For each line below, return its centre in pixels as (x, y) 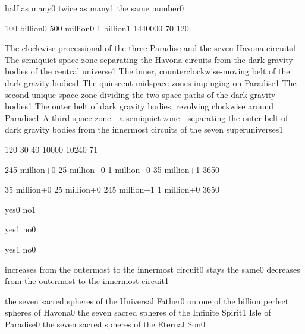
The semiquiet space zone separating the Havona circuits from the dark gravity (149, 59)
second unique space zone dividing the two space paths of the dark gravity (140, 94)
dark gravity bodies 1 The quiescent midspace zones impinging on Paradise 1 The (151, 82)
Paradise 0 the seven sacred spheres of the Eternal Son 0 (105, 324)
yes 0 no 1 (21, 209)
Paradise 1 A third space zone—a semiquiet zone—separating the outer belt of (147, 117)
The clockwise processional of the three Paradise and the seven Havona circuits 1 (151, 48)
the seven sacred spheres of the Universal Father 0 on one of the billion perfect (147, 300)
